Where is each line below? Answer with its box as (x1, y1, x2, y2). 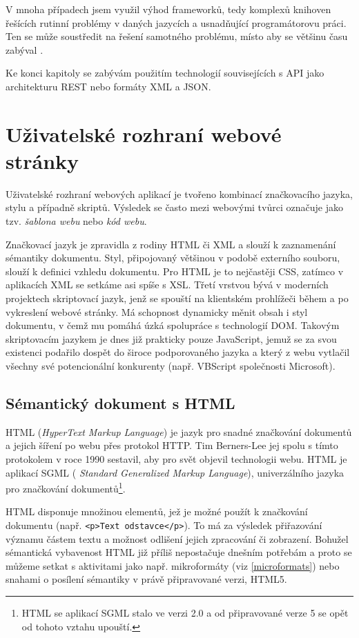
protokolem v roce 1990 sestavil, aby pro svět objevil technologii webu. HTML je (6, 451, 347, 466)
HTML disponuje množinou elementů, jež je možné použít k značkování (6, 504, 308, 519)
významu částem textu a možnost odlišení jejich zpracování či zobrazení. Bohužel (6, 531, 349, 546)
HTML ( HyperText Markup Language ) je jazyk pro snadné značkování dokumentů (6, 424, 352, 439)
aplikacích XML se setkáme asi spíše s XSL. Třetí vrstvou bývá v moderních (6, 277, 329, 292)
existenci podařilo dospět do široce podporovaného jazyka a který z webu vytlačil (6, 345, 350, 359)
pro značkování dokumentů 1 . (6, 479, 126, 495)
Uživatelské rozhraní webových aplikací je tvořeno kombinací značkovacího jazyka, (6, 186, 353, 201)
